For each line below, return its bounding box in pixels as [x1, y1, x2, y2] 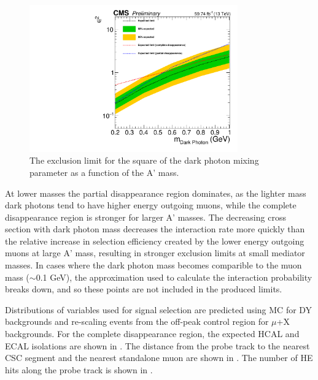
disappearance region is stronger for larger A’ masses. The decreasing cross [5, 210, 286, 223]
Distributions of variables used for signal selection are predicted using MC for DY [5, 303, 312, 316]
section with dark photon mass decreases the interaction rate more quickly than [5, 222, 305, 235]
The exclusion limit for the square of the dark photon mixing [29, 154, 259, 167]
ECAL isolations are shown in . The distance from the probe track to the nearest [5, 339, 310, 352]
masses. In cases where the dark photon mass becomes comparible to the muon [5, 259, 302, 272]
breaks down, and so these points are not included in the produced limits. [5, 283, 282, 295]
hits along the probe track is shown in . [5, 363, 153, 376]
